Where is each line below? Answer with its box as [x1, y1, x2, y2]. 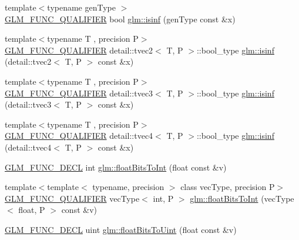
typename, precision [92, 181, 164, 193]
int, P [153, 192, 174, 204]
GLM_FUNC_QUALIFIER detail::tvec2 [5, 44, 153, 56]
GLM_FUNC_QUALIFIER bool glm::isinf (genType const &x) [5, 12, 236, 25]
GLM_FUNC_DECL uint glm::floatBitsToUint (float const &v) [5, 223, 237, 235]
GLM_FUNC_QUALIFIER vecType [5, 192, 140, 204]
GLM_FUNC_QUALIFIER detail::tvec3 [5, 86, 153, 99]
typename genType [47, 1, 116, 13]
